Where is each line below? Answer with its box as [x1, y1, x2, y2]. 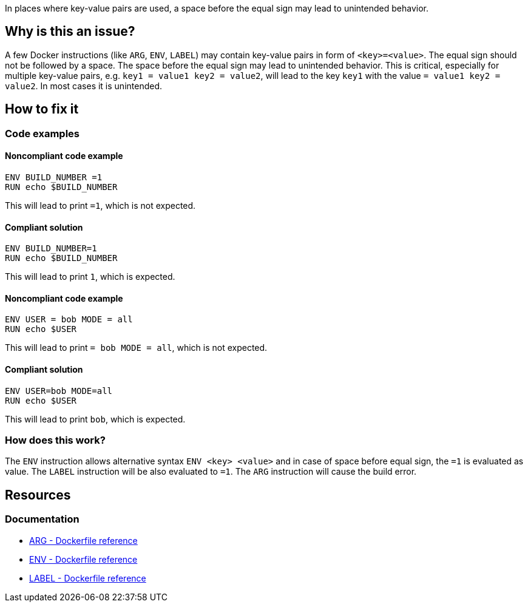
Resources [5, 487, 71, 503]
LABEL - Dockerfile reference [29, 572, 146, 583]
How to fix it [5, 101, 79, 117]
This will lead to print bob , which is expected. [5, 413, 186, 424]
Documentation [5, 513, 80, 526]
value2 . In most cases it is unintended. [5, 80, 163, 91]
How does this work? [5, 433, 106, 446]
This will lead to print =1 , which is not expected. [5, 200, 196, 211]
